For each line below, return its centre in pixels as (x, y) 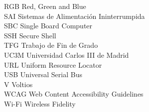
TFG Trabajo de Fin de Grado (51, 45)
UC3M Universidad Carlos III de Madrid (67, 55)
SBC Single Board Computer (48, 26)
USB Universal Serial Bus (43, 74)
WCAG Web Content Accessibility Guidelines (74, 94)
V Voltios (18, 84)
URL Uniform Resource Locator (53, 64)
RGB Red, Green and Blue (45, 6)
